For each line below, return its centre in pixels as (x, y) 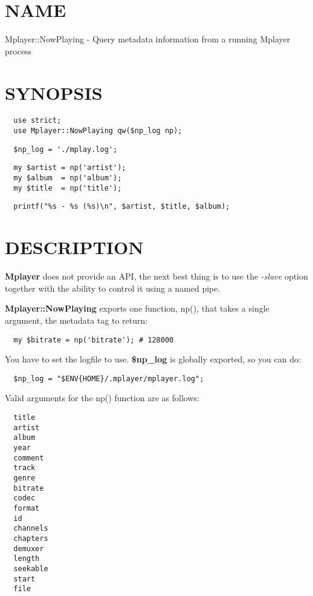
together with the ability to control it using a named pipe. (113, 288)
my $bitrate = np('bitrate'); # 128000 (94, 340)
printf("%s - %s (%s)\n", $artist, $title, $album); (122, 207)
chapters (31, 538)
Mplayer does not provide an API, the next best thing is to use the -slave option (156, 276)
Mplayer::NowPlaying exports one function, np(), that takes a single (137, 308)
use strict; (37, 121)
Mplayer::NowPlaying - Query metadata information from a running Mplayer (148, 39)
